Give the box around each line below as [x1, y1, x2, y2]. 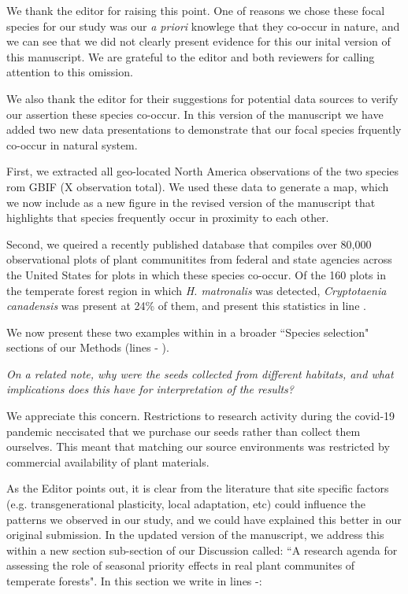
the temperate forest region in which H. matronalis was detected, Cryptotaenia [6, 282, 387, 298]
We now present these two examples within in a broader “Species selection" [6, 323, 369, 340]
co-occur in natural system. [6, 136, 138, 153]
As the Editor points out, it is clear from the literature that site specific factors [6, 480, 389, 496]
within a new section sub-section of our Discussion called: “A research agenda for [6, 541, 398, 558]
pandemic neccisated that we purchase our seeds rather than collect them [6, 422, 361, 439]
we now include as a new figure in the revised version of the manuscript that [6, 194, 376, 210]
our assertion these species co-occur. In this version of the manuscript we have [6, 105, 384, 122]
